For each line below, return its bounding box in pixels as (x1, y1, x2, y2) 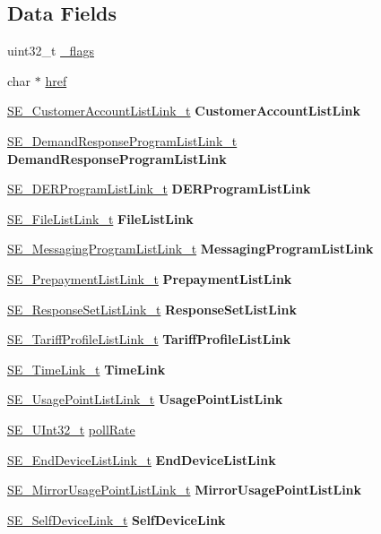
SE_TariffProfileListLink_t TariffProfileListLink (7, 330, 291, 349)
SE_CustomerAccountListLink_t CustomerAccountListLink (7, 101, 361, 120)
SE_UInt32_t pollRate (7, 419, 135, 438)
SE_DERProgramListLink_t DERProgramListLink (7, 179, 311, 198)
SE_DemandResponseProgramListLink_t (7, 131, 238, 150)
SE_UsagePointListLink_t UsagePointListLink (7, 390, 283, 409)
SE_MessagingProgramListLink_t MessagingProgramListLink (7, 239, 374, 258)
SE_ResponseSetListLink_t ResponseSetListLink (7, 299, 297, 318)
